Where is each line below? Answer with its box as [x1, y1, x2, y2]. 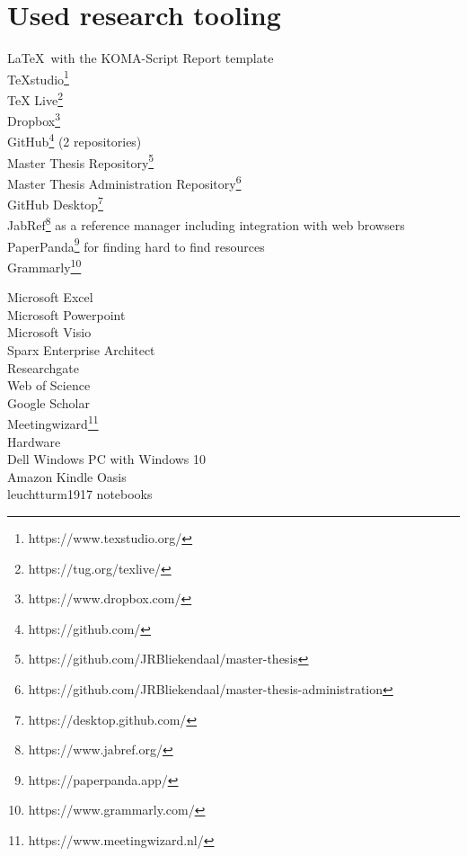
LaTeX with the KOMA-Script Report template [7, 49, 274, 67]
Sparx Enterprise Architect [7, 341, 155, 359]
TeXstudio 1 [7, 67, 69, 88]
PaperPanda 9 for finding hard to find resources [7, 234, 265, 255]
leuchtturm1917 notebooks [7, 485, 153, 504]
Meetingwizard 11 [7, 412, 99, 433]
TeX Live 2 [7, 87, 64, 109]
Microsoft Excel [7, 288, 93, 307]
